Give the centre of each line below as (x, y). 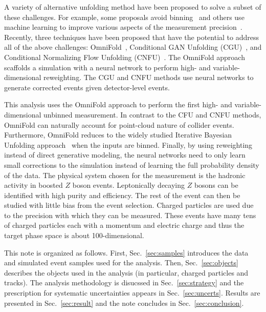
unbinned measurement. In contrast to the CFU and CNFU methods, (152, 114)
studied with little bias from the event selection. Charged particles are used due (129, 205)
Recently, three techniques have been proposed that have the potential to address (131, 37)
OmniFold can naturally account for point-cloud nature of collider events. (119, 124)
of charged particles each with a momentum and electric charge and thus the (124, 225)
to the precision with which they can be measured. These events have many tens (130, 215)
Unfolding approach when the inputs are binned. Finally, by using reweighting (128, 144)
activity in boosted (34, 185)
